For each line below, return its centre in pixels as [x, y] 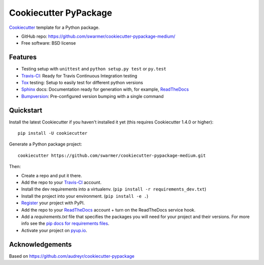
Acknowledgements [40, 244]
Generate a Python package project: [45, 144]
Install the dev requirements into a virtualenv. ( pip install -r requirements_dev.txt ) [114, 189]
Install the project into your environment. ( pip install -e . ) [85, 196]
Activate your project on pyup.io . [54, 230]
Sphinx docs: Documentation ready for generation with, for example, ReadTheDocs [105, 89]
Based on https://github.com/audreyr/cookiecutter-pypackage [72, 256]
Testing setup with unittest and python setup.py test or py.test [94, 69]
